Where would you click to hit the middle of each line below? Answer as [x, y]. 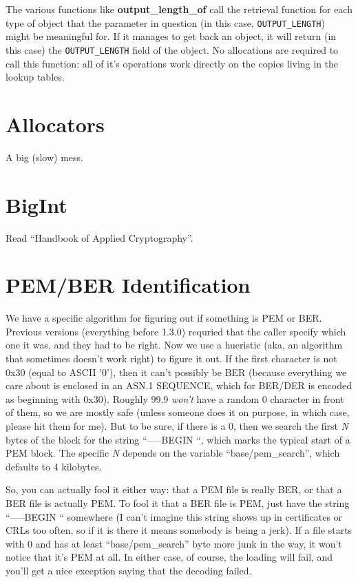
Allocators [55, 124]
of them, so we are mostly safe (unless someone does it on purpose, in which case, [178, 412]
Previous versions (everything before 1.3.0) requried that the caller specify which [176, 331]
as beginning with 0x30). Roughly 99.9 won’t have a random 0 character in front [175, 398]
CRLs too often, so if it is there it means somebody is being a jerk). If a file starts [179, 530]
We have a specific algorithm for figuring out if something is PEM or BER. [164, 318]
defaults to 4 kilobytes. [54, 466]
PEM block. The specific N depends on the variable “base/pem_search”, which [173, 453]
